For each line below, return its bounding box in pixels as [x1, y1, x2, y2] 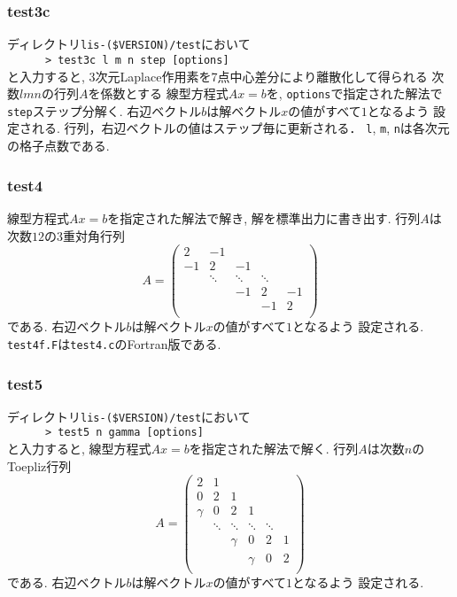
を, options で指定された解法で [266, 84, 443, 103]
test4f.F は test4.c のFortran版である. [7, 334, 221, 353]
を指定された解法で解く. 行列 [189, 439, 359, 458]
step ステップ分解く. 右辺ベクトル [7, 101, 202, 120]
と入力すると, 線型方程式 [7, 439, 151, 458]
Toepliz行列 [7, 456, 72, 475]
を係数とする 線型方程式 [88, 84, 228, 103]
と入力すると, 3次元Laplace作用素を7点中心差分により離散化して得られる [7, 66, 428, 85]
